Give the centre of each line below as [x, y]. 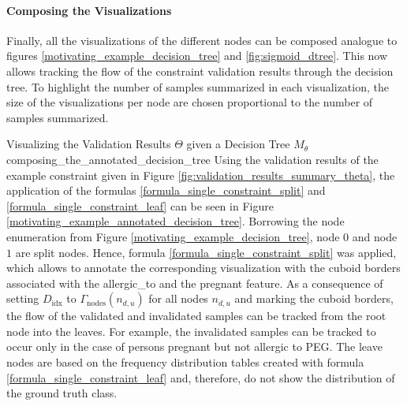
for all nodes [178, 298]
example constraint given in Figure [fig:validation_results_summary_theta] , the [201, 175]
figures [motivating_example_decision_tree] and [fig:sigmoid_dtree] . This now [197, 56]
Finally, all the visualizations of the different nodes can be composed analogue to [202, 40]
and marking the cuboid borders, [314, 298]
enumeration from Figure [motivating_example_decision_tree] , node [173, 236]
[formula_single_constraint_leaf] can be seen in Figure [140, 205]
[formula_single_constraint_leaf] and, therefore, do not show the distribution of [201, 377]
